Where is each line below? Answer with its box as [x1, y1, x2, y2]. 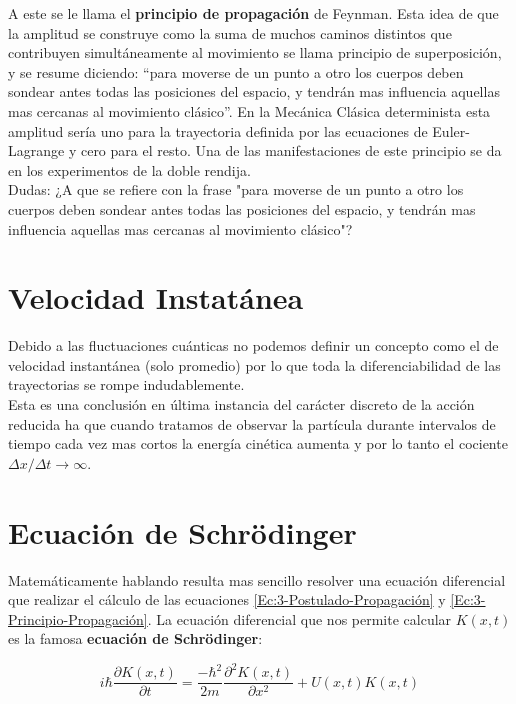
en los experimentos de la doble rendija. [8, 159, 251, 180]
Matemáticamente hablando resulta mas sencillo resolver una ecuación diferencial [8, 569, 506, 590]
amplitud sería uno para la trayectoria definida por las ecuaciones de [8, 120, 428, 141]
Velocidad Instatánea [8, 277, 304, 318]
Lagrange [8, 140, 65, 161]
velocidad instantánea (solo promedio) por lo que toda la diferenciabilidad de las [8, 354, 501, 375]
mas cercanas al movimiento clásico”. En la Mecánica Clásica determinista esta [8, 100, 491, 121]
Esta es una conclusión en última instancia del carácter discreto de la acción [8, 394, 475, 415]
